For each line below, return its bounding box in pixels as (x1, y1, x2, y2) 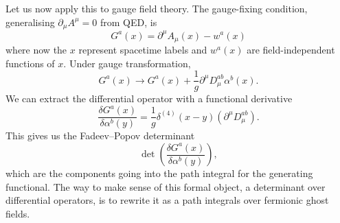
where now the (5, 43, 67, 56)
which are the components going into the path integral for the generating (5, 166, 313, 180)
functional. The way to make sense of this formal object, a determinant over (5, 179, 326, 193)
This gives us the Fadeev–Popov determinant (5, 128, 195, 143)
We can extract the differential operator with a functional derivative (5, 91, 293, 106)
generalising (5, 14, 55, 29)
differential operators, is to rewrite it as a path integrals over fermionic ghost (5, 193, 329, 207)
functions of (5, 56, 55, 70)
